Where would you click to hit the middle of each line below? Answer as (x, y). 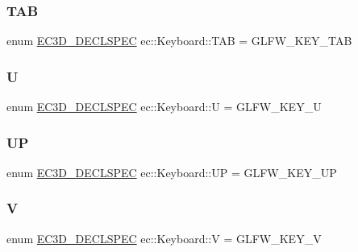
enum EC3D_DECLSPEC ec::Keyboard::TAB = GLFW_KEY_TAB (179, 41)
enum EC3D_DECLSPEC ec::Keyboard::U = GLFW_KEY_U (164, 107)
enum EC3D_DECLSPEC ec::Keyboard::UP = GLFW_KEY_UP (172, 172)
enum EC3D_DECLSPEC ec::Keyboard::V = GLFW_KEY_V (164, 238)
